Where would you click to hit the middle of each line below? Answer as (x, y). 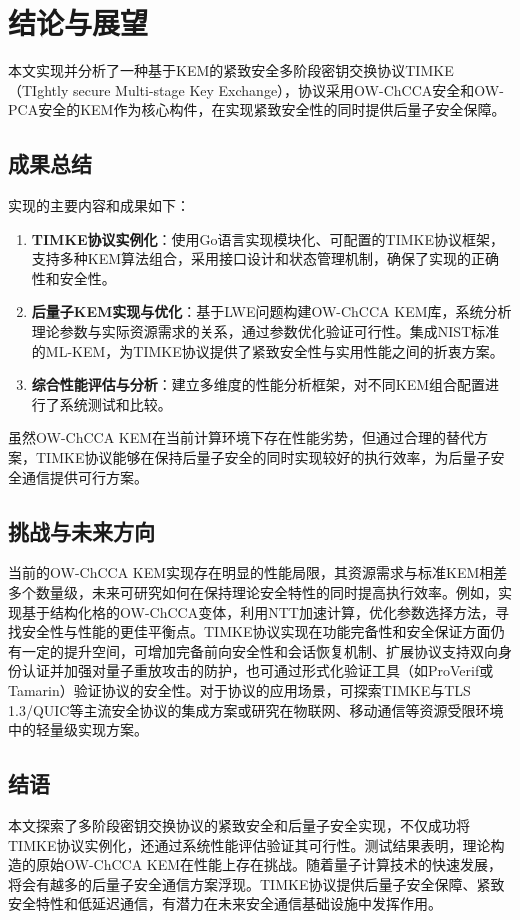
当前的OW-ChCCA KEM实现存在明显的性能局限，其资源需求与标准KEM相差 (258, 572)
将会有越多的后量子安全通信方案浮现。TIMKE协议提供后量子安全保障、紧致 (256, 883)
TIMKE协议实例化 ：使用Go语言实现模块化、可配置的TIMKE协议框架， (268, 238)
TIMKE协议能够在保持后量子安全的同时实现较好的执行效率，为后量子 (263, 457)
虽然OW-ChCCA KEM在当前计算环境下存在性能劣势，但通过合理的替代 (241, 437)
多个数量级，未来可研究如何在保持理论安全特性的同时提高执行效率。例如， (253, 592)
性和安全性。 (73, 277)
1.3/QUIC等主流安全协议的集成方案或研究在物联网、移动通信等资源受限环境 (256, 709)
